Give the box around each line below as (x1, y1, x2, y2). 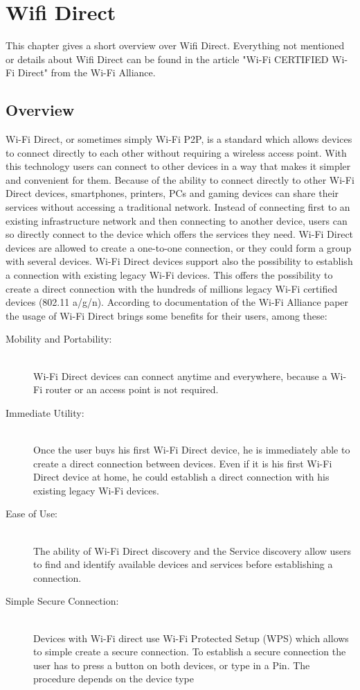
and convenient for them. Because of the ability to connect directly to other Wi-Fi (6, 172, 354, 187)
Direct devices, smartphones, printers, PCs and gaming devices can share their (6, 186, 339, 200)
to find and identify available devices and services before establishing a (33, 557, 333, 571)
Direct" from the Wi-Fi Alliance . (17, 65, 156, 80)
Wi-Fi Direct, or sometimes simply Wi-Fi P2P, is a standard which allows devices (6, 132, 352, 146)
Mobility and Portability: (6, 331, 112, 346)
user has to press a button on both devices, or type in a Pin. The (33, 657, 310, 672)
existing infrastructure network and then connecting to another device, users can (6, 213, 348, 227)
